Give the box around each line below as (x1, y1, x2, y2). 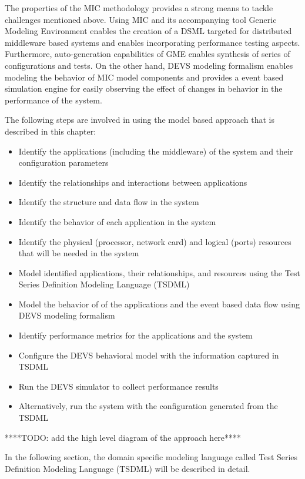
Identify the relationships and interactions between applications (18, 176, 247, 188)
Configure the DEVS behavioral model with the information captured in (18, 349, 279, 361)
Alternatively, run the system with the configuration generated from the (18, 400, 278, 412)
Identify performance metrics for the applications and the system (18, 329, 253, 341)
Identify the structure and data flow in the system (18, 196, 199, 208)
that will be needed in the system (18, 247, 139, 259)
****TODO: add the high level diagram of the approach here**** (5, 431, 242, 443)
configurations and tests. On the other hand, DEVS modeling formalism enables (5, 59, 293, 71)
